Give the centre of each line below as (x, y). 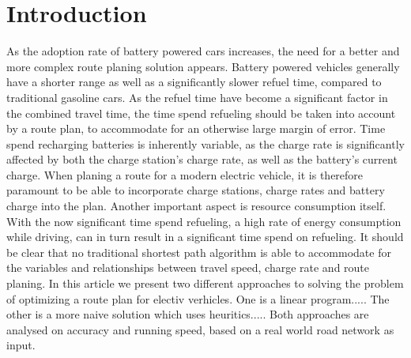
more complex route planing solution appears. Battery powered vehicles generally (203, 66)
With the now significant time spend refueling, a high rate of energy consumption (204, 221)
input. (21, 345)
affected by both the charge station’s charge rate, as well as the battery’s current (202, 159)
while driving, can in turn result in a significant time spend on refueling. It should (205, 237)
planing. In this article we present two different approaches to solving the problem (205, 283)
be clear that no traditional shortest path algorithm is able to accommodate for (199, 252)
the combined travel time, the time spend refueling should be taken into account (201, 113)
